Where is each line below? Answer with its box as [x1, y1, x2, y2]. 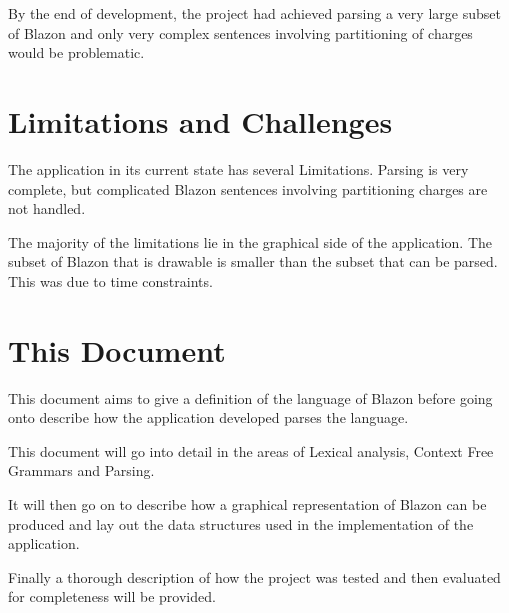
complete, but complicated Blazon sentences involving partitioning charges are [8, 178, 488, 199]
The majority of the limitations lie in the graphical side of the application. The [8, 231, 493, 252]
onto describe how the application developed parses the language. [8, 407, 409, 428]
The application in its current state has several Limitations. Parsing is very [8, 158, 469, 179]
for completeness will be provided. [8, 586, 216, 607]
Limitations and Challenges [8, 100, 393, 141]
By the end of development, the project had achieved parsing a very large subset [8, 3, 501, 23]
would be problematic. [8, 42, 145, 63]
